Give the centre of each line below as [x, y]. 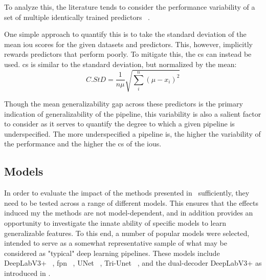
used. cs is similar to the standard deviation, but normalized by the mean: [120, 64]
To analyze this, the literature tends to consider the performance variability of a [130, 7]
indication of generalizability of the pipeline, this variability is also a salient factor [133, 113]
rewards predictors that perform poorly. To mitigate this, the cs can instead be [128, 54]
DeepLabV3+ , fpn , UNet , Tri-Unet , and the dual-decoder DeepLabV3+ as [133, 263]
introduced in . [27, 273]
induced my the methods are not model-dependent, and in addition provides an [129, 213]
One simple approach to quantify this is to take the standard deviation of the [125, 34]
